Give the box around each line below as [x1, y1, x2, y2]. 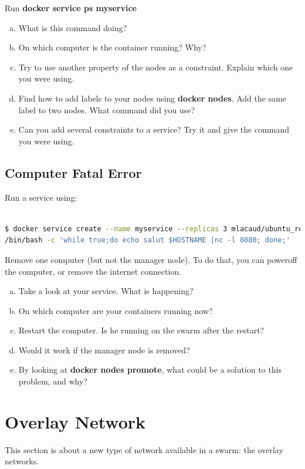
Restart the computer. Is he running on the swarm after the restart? [18, 324, 265, 336]
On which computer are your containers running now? [18, 304, 213, 316]
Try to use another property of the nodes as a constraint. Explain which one [18, 60, 293, 73]
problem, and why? [18, 375, 87, 387]
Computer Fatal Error [5, 163, 142, 181]
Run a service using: [5, 191, 77, 203]
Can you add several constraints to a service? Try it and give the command [18, 123, 290, 136]
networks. [5, 455, 39, 467]
